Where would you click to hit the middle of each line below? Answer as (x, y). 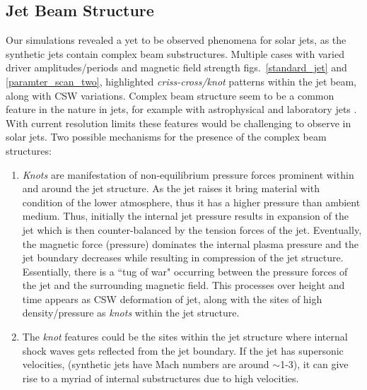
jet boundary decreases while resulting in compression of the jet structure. (183, 258)
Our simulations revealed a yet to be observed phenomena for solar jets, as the (176, 40)
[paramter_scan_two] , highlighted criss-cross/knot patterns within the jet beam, (181, 81)
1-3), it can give (314, 364)
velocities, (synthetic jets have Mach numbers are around (146, 364)
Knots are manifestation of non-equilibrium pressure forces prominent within (188, 174)
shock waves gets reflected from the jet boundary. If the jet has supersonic (183, 350)
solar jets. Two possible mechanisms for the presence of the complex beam (166, 137)
